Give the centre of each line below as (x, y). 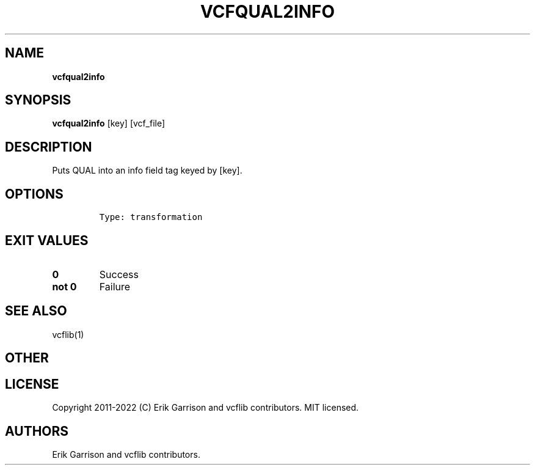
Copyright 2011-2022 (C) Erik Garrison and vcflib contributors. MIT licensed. (206, 408)
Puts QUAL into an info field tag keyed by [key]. (147, 171)
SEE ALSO (36, 311)
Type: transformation (151, 217)
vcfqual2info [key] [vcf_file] (109, 123)
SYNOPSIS (38, 100)
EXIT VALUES (47, 240)
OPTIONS (34, 194)
